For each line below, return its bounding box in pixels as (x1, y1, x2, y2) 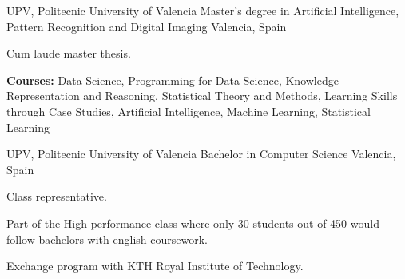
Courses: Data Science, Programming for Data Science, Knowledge (6, 71, 339, 88)
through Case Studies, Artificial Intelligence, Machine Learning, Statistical (6, 102, 371, 119)
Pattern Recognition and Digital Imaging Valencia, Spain (6, 18, 287, 34)
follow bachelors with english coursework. (6, 230, 208, 247)
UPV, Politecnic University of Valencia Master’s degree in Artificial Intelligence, (6, 2, 399, 18)
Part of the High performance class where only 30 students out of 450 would (6, 214, 379, 231)
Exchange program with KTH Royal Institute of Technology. (6, 257, 304, 274)
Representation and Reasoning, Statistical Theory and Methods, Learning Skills (6, 87, 398, 104)
